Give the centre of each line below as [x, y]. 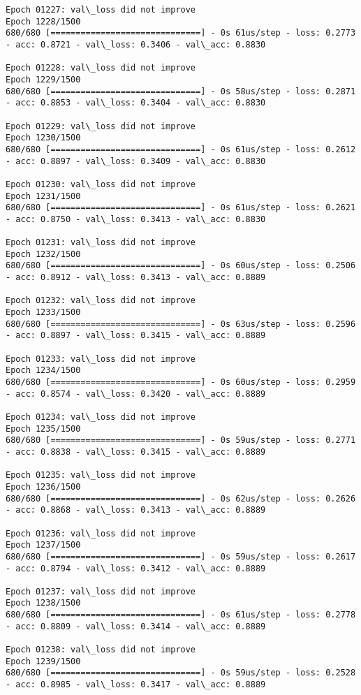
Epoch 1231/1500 [43, 196]
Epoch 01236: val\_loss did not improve [101, 533]
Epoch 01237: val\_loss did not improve [101, 591]
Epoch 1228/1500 [43, 21]
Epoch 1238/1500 [43, 603]
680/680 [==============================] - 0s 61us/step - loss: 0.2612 [181, 149]
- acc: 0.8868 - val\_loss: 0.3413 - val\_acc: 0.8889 [136, 510]
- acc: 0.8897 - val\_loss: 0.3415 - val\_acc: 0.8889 [136, 336]
